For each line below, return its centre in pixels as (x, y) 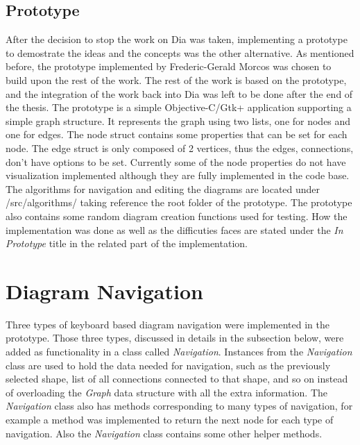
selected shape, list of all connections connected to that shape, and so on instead (177, 379)
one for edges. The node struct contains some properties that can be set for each (177, 134)
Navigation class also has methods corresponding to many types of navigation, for (179, 406)
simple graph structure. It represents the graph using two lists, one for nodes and (178, 120)
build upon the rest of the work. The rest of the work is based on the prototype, (176, 79)
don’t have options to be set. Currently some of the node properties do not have (176, 161)
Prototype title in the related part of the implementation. (127, 243)
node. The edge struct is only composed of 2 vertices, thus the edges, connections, (180, 148)
